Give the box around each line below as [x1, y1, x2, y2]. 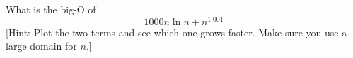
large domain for [6, 38, 77, 53]
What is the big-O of [6, 2, 96, 16]
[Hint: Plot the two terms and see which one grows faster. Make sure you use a [6, 24, 347, 39]
